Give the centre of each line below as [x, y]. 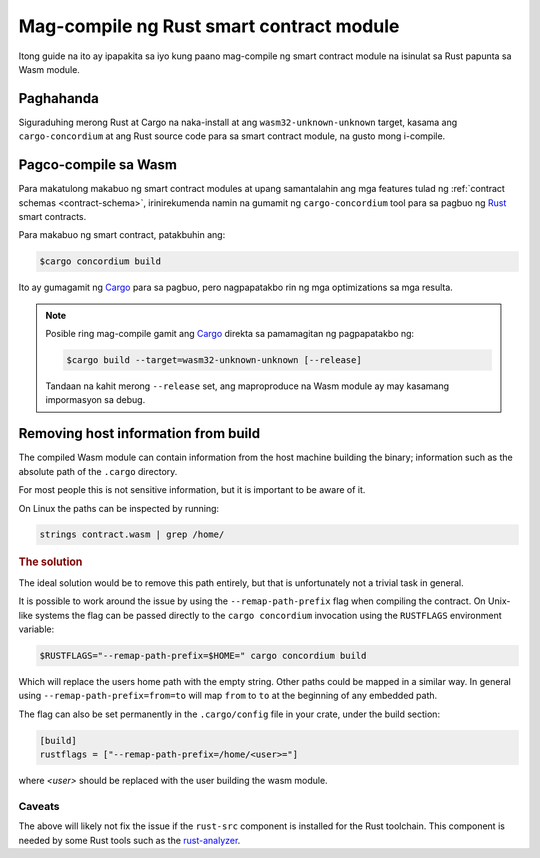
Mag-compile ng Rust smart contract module [209, 26]
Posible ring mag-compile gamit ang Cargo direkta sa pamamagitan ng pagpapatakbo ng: [230, 334]
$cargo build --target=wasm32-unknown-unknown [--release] [214, 360]
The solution [50, 562]
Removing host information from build [139, 433]
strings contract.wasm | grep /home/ [132, 534]
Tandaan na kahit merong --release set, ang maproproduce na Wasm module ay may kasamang [247, 386]
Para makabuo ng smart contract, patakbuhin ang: [122, 235]
